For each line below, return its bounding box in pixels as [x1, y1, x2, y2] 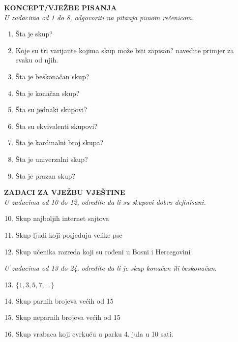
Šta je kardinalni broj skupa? [15, 137, 104, 148]
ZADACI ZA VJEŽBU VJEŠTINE [4, 187, 125, 197]
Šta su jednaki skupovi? [15, 104, 88, 115]
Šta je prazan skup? [15, 170, 75, 181]
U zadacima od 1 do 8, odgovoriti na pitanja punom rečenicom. [4, 12, 194, 22]
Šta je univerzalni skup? [15, 154, 88, 164]
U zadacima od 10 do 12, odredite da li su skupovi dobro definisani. [4, 196, 206, 207]
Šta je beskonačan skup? [15, 71, 89, 81]
